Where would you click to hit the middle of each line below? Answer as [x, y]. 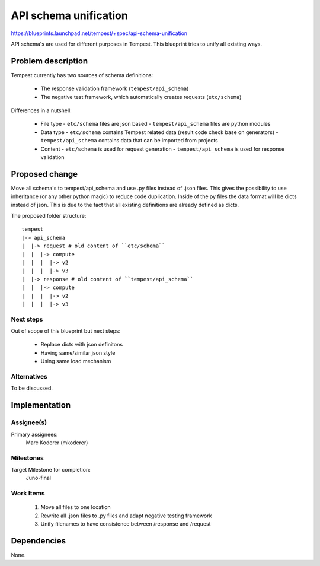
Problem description [49, 61]
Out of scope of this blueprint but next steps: [66, 331]
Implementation [41, 406]
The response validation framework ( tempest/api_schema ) [115, 88]
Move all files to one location [76, 507]
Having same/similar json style [78, 352]
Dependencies [39, 541]
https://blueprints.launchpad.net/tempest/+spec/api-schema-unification [99, 33]
